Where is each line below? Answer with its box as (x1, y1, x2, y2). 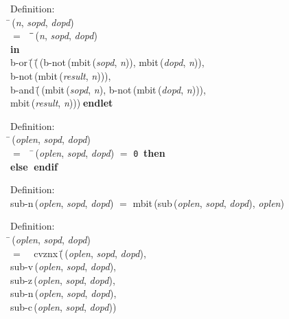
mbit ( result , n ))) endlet (10, 96, 113, 110)
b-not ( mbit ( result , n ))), (10, 68, 111, 82)
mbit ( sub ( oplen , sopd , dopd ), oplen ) (132, 195, 284, 210)
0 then (133, 145, 165, 159)
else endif (10, 159, 58, 173)
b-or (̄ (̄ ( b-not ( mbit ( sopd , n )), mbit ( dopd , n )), (10, 55, 205, 69)
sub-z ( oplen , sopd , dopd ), (10, 272, 115, 287)
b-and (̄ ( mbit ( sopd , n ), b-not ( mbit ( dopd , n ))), (10, 82, 206, 96)
